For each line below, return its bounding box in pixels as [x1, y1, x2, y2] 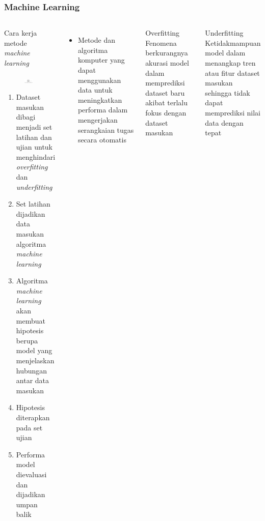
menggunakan [77, 74, 121, 85]
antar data [16, 375, 49, 386]
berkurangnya [145, 47, 188, 58]
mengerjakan [77, 114, 118, 125]
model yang [16, 345, 52, 356]
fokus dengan [145, 107, 187, 118]
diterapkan [16, 412, 50, 422]
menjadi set [16, 121, 52, 132]
